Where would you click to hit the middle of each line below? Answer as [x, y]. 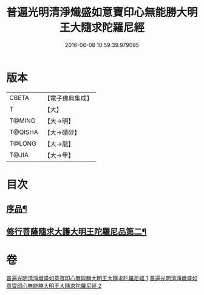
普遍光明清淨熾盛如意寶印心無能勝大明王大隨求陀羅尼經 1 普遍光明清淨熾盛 [99, 278]
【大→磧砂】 [62, 132]
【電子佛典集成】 [68, 98]
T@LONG [23, 143]
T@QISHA [24, 132]
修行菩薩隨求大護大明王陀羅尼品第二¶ [76, 231]
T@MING [22, 121]
